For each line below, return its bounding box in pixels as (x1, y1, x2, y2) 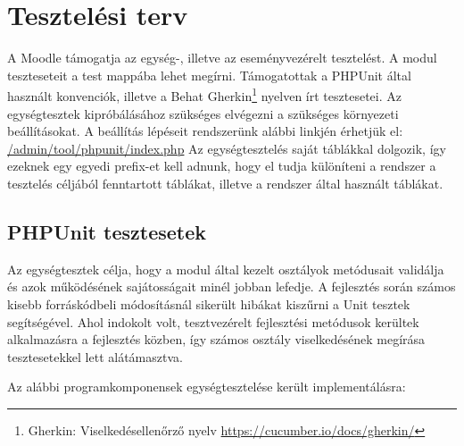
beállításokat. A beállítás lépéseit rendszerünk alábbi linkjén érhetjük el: (7, 122, 403, 140)
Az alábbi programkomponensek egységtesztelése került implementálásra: (7, 377, 406, 396)
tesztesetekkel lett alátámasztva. (7, 347, 183, 366)
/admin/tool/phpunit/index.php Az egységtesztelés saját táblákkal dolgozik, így (7, 139, 446, 157)
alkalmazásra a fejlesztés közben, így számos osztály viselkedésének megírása (7, 330, 426, 349)
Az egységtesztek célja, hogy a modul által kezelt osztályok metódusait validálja (7, 259, 444, 278)
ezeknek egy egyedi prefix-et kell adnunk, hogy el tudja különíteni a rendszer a (7, 156, 436, 175)
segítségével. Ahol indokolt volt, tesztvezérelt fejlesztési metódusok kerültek (7, 312, 419, 331)
